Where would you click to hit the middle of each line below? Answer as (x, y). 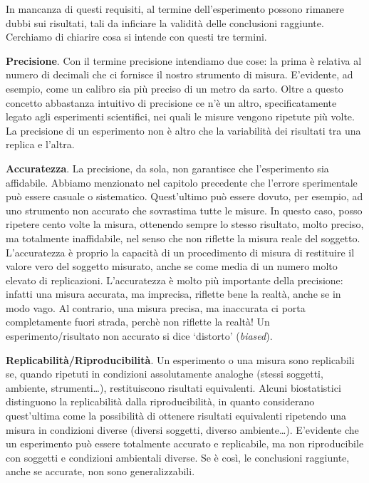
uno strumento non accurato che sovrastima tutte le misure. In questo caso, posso (184, 210)
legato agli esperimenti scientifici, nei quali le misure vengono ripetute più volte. (180, 116)
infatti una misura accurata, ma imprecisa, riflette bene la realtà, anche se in (173, 294)
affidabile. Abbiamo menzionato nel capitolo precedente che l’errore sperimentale (182, 182)
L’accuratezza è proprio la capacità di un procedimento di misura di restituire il (180, 252)
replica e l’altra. (40, 144)
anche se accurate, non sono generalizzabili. (100, 471)
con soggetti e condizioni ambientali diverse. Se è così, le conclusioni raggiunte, (178, 457)
